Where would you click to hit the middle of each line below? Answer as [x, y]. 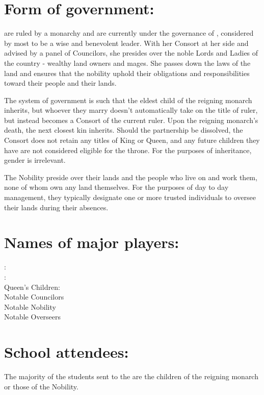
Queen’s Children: [32, 287]
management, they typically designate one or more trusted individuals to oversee [130, 197]
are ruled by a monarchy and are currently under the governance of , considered [129, 33]
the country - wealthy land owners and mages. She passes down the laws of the [127, 63]
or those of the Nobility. [41, 386]
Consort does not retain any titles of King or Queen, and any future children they [132, 140]
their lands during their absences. [56, 207]
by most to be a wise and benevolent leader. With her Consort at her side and [126, 43]
